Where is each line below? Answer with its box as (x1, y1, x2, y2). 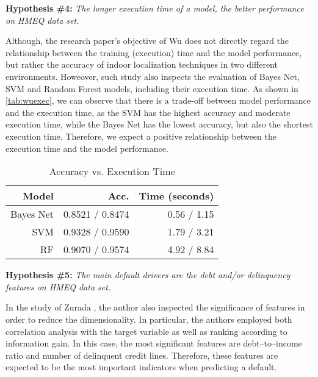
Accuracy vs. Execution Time (49, 164, 175, 179)
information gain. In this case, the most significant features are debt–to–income (5, 337, 302, 350)
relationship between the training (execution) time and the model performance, (5, 46, 302, 59)
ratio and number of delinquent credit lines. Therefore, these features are (5, 348, 278, 361)
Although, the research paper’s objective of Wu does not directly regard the (5, 34, 289, 47)
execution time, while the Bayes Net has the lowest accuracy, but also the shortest (5, 118, 313, 131)
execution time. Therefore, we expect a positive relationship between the (5, 129, 276, 142)
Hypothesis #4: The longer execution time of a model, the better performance (5, 2, 304, 14)
